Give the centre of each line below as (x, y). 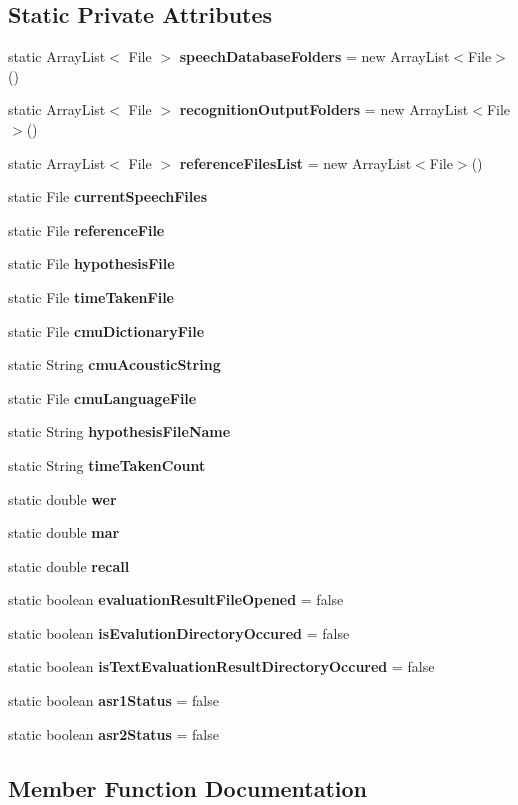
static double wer (62, 498)
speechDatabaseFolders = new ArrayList (314, 56)
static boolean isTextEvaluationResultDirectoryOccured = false (221, 666)
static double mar (64, 532)
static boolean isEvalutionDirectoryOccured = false (179, 632)
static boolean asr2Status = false (113, 733)
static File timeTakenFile (91, 296)
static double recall (69, 565)
